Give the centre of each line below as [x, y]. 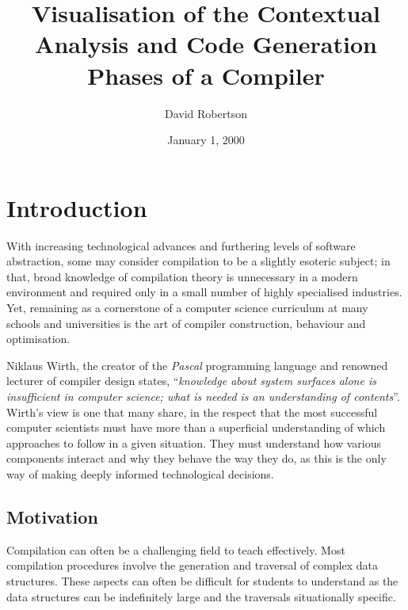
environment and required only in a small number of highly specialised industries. [204, 292]
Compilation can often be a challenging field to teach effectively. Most [176, 549]
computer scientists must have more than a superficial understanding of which [196, 427]
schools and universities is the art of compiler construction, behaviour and [186, 323]
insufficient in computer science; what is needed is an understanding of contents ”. [203, 396]
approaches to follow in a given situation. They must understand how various [194, 442]
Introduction [77, 207]
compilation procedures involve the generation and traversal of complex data [192, 565]
